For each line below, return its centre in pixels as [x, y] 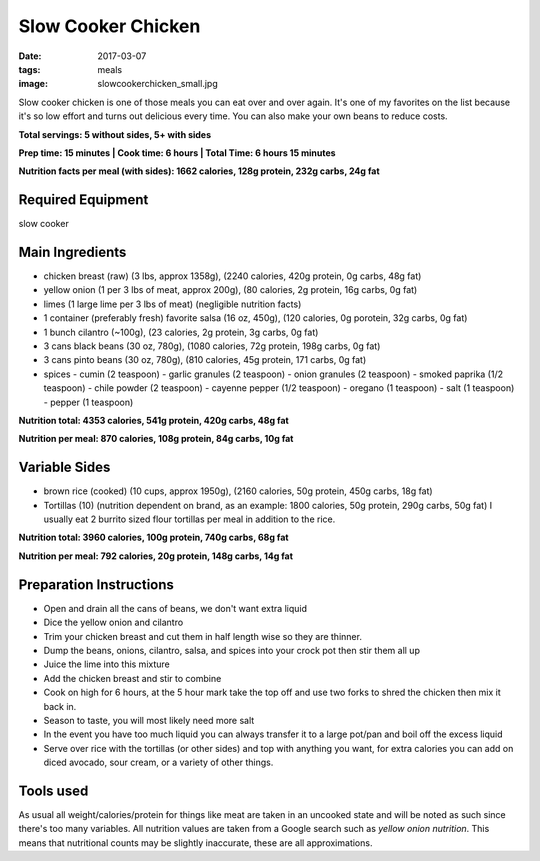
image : [33, 84]
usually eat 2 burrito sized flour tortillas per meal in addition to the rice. [189, 519]
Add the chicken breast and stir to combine [132, 678]
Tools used [53, 790]
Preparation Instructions [96, 584]
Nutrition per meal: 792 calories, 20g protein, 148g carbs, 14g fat [156, 556]
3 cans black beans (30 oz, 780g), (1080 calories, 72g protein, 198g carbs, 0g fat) [212, 346]
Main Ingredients [72, 252]
